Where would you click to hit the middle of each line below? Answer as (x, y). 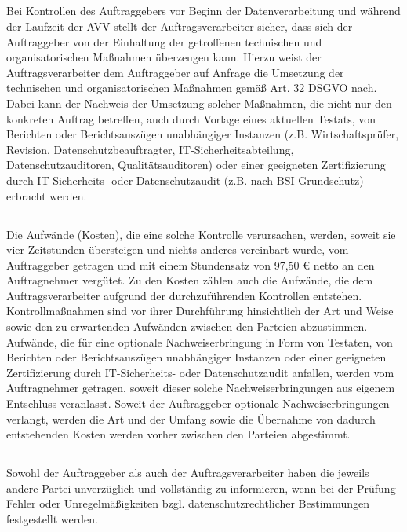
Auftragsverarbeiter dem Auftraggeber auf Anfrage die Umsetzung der (175, 72)
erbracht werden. (47, 195)
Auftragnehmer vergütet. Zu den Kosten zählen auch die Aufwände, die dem (190, 280)
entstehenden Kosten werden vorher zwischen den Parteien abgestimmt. (178, 434)
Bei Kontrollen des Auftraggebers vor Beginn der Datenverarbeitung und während (203, 11)
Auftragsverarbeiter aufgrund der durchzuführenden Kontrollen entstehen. (184, 295)
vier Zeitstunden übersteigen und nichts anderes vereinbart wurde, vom (178, 249)
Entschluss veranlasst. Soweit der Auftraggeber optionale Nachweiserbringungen (198, 404)
